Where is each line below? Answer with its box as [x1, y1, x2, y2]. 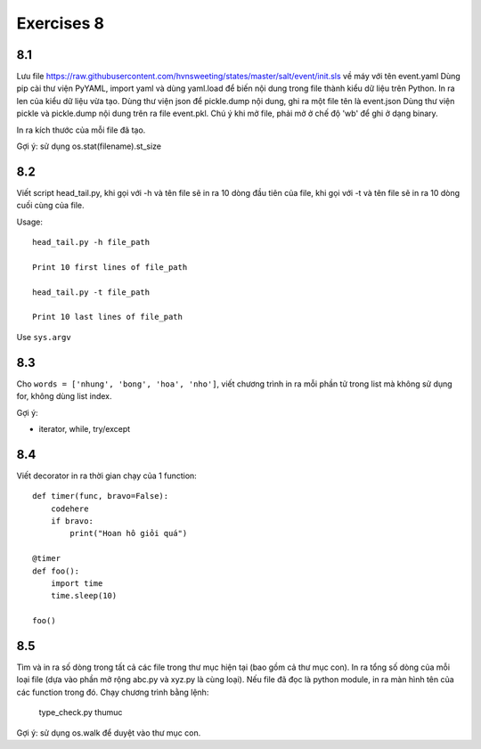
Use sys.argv [16, 331, 71, 342]
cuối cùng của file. [16, 200, 85, 211]
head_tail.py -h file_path [32, 237, 151, 248]
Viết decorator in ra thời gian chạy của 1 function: [16, 470, 198, 481]
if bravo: [50, 516, 94, 525]
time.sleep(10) [50, 590, 118, 601]
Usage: [16, 216, 44, 227]
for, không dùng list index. [16, 391, 112, 402]
